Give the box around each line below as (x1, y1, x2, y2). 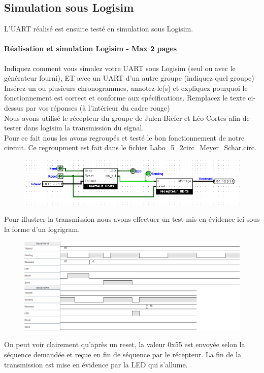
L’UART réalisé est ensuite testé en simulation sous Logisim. (4, 23, 193, 34)
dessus (4, 102, 24, 113)
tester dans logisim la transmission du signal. (4, 122, 144, 133)
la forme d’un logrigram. (4, 224, 80, 234)
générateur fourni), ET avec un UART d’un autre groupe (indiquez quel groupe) (4, 73, 254, 83)
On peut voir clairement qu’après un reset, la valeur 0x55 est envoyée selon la (4, 339, 245, 350)
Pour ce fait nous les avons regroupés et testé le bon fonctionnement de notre (4, 132, 245, 143)
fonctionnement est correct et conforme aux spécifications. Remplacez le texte (4, 92, 246, 103)
